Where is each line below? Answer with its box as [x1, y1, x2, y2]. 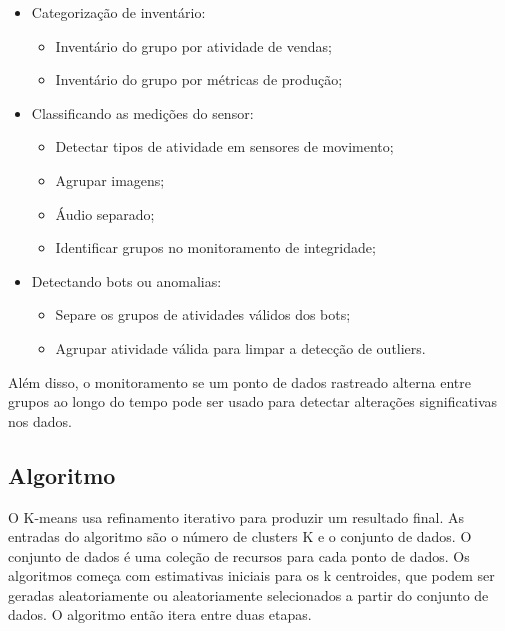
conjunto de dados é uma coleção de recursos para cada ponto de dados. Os [8, 545, 470, 566]
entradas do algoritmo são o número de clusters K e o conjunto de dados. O [8, 526, 472, 547]
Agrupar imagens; [55, 169, 165, 190]
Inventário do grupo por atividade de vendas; [55, 35, 332, 56]
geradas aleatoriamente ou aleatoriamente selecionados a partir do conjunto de [8, 584, 489, 605]
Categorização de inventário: [31, 2, 206, 22]
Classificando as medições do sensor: [31, 102, 254, 123]
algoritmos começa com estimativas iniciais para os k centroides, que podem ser [8, 565, 495, 586]
